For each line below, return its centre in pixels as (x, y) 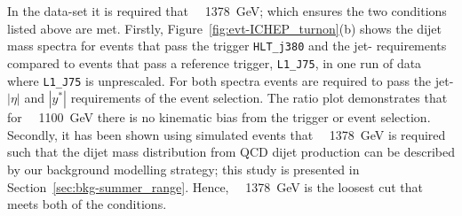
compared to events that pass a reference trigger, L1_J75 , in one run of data (215, 62)
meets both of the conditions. (87, 204)
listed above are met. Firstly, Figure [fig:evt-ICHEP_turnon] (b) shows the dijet (224, 28)
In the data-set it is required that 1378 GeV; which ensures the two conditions (227, 11)
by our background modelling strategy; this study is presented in (183, 169)
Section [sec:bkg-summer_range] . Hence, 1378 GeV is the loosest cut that (215, 186)
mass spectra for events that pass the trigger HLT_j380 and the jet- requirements (227, 46)
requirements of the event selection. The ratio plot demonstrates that (259, 98)
